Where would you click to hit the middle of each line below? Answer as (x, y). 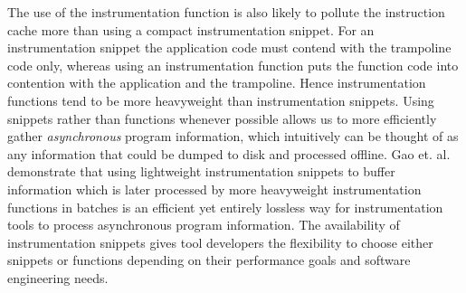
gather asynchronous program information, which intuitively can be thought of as (233, 136)
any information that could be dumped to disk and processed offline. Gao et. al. (229, 153)
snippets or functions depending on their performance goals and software (209, 260)
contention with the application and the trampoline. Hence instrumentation (217, 83)
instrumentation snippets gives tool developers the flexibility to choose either (220, 242)
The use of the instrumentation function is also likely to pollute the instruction (226, 12)
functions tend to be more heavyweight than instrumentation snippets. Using (221, 100)
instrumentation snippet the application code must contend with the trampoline (229, 47)
